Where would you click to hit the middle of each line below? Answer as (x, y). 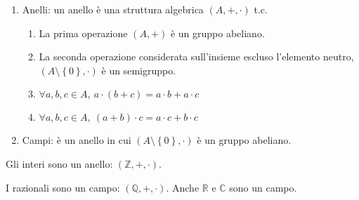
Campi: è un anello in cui (77, 140)
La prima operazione (83, 33)
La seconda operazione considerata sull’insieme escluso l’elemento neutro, (196, 56)
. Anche (183, 187)
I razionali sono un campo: (63, 187)
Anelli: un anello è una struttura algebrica (113, 9)
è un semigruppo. (139, 70)
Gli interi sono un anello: (59, 163)
